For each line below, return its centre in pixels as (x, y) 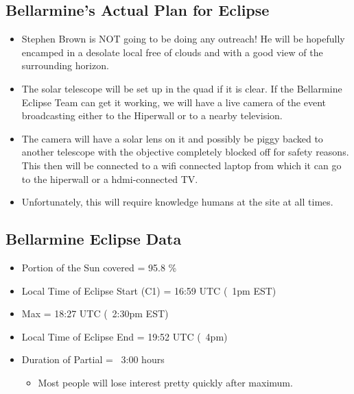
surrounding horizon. (65, 65)
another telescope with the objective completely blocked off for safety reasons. (185, 152)
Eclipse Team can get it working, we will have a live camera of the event (174, 102)
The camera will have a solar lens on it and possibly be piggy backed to (172, 138)
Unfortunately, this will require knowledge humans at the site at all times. (177, 202)
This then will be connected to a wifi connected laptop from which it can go (181, 165)
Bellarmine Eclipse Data (94, 239)
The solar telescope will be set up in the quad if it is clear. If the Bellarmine (182, 88)
